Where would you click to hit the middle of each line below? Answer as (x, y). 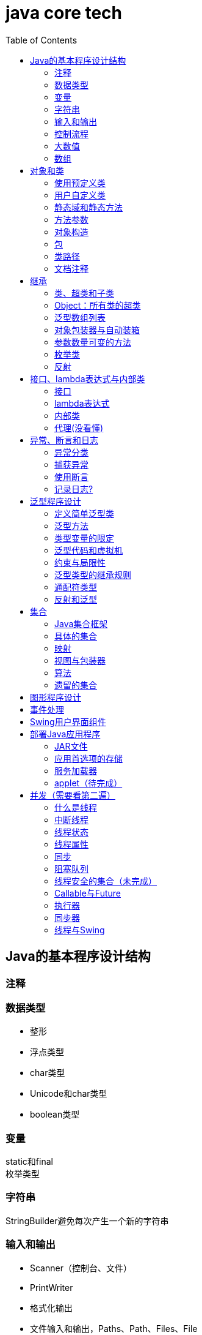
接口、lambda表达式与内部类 (88, 378)
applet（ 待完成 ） (88, 783)
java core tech (64, 13)
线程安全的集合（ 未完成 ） (106, 881)
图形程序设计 (56, 697)
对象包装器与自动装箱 (97, 329)
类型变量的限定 (84, 538)
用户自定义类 (80, 195)
